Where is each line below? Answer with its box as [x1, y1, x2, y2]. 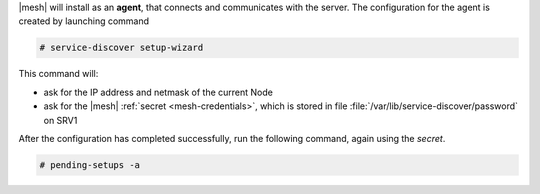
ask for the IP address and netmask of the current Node [43, 86, 274, 98]
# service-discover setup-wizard [39, 42, 204, 54]
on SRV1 [43, 114, 78, 126]
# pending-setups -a [39, 159, 140, 170]
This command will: [18, 68, 99, 80]
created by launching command [18, 15, 150, 27]
